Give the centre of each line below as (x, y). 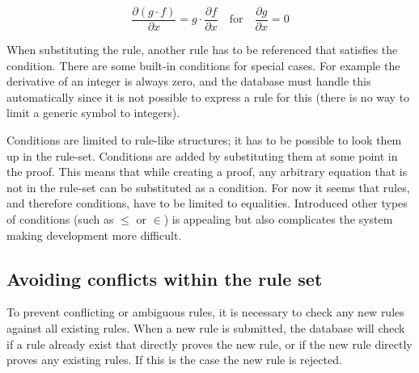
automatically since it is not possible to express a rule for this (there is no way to (208, 96)
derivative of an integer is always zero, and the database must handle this (189, 81)
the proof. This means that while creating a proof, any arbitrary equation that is (207, 172)
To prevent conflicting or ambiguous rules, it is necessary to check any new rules (205, 312)
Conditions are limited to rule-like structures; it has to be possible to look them (204, 140)
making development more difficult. (94, 235)
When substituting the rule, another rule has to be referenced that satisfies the (202, 50)
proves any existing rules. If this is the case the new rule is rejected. (174, 360)
